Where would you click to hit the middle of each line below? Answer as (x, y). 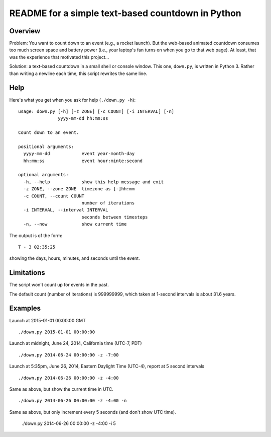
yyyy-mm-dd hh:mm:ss (83, 119)
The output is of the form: (36, 235)
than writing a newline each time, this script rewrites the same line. (78, 74)
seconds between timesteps (115, 217)
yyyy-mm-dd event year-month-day (79, 154)
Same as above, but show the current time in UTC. (61, 389)
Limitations (27, 273)
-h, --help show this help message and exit (94, 182)
